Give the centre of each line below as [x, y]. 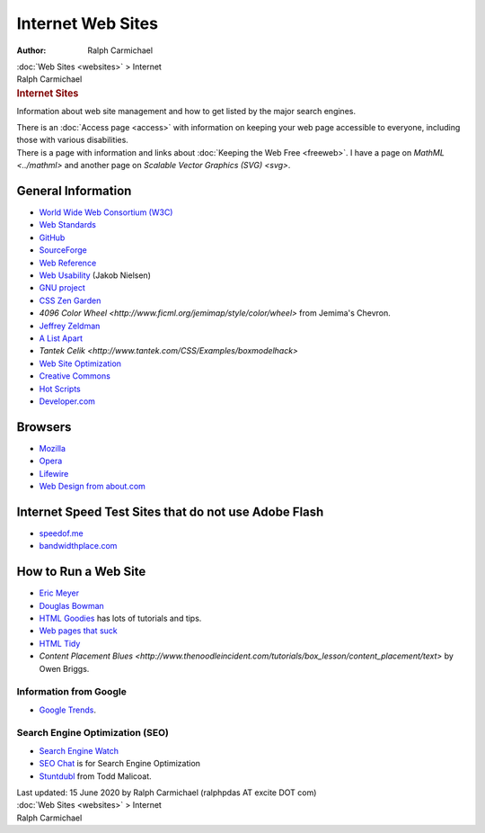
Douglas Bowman [72, 605]
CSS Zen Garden [70, 300]
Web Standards [67, 225]
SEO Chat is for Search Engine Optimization [120, 764]
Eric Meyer [59, 593]
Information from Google [72, 692]
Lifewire [54, 473]
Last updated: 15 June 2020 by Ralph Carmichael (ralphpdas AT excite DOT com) [167, 793]
